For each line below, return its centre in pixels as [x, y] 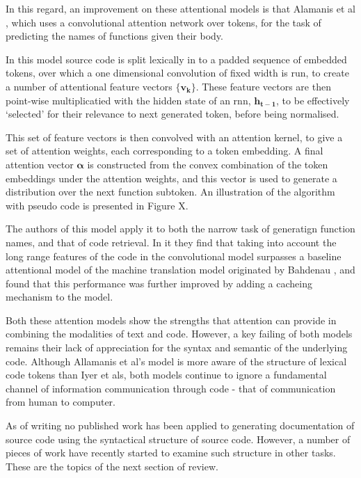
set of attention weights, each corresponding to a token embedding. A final [165, 151]
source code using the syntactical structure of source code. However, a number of [178, 439]
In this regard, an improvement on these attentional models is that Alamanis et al [180, 8]
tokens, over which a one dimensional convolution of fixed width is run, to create [177, 73]
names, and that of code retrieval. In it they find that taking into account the [171, 242]
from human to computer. [61, 402]
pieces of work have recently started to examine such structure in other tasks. [171, 453]
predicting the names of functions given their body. [114, 36]
